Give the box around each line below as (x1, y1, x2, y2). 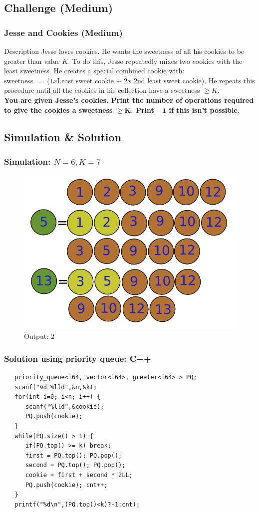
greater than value (4, 55, 60, 66)
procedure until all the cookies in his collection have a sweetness (4, 85, 200, 95)
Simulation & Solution (4, 129, 122, 144)
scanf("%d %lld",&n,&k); (14, 383, 97, 391)
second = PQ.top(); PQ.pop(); (25, 462, 126, 469)
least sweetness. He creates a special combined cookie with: (4, 65, 185, 76)
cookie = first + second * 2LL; (25, 471, 133, 479)
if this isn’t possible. (169, 104, 240, 115)
